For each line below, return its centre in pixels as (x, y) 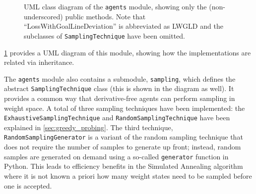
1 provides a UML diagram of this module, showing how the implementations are (128, 52)
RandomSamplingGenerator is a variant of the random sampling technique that (124, 137)
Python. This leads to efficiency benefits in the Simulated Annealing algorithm (124, 166)
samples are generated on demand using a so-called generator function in (116, 156)
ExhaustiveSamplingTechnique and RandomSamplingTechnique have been (117, 118)
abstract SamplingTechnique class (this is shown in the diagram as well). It (119, 88)
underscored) (43, 16)
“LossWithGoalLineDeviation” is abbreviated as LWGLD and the (124, 26)
